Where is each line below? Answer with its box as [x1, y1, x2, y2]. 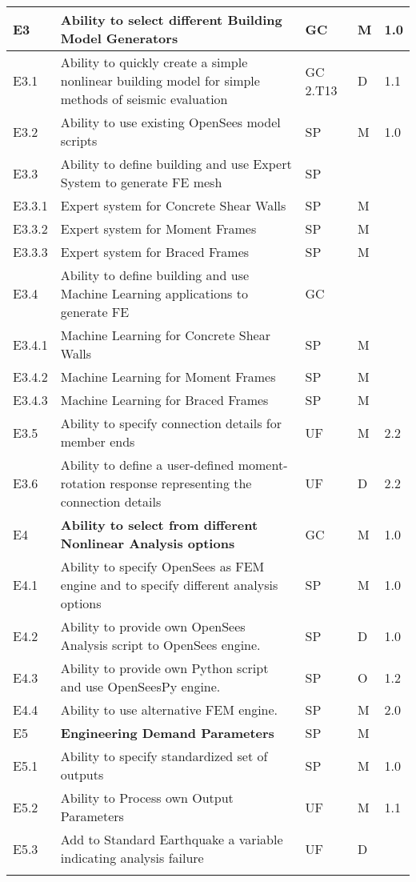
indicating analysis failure [60, 848, 204, 867]
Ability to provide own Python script [60, 659, 269, 677]
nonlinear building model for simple [60, 71, 260, 90]
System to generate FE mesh [60, 173, 222, 191]
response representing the [110, 474, 252, 492]
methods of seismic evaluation [60, 90, 228, 108]
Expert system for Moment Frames [60, 219, 257, 238]
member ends [60, 432, 135, 451]
